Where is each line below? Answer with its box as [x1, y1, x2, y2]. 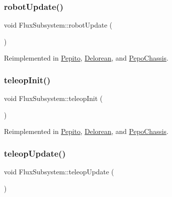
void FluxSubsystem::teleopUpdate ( [4, 166, 114, 177]
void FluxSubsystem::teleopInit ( [4, 93, 103, 103]
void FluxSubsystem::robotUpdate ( [4, 20, 112, 30]
